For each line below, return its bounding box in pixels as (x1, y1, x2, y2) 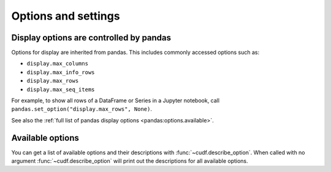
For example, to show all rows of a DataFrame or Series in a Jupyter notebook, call (11, 97, 220, 104)
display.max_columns (26, 60, 89, 67)
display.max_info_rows (26, 69, 95, 76)
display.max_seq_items (26, 86, 95, 93)
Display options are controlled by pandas (11, 32, 172, 43)
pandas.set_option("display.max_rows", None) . (11, 105, 153, 113)
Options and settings (11, 9, 120, 23)
